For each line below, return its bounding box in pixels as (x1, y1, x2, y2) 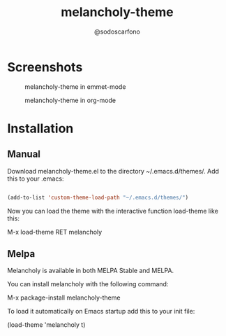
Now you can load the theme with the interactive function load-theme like (7, 206, 218, 215)
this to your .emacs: (7, 174, 64, 183)
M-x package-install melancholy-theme (7, 293, 121, 302)
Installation (7, 120, 74, 136)
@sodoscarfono (93, 27, 141, 36)
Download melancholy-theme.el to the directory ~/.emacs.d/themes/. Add (7, 167, 220, 175)
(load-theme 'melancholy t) (7, 321, 86, 329)
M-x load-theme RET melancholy (7, 227, 103, 236)
